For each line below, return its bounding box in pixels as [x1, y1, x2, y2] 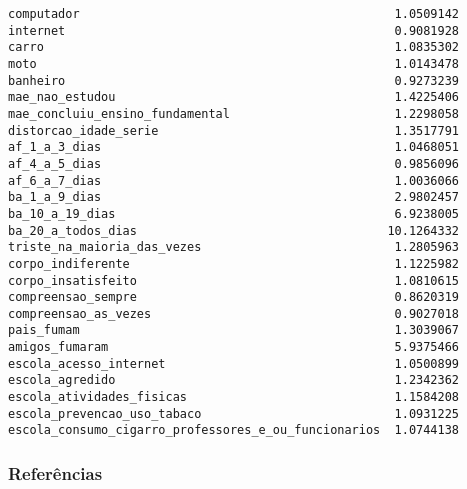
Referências [8, 460, 103, 485]
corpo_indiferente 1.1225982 [8, 256, 460, 271]
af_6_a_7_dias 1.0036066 [8, 173, 460, 188]
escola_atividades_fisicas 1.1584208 [8, 390, 460, 405]
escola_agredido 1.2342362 [8, 373, 460, 388]
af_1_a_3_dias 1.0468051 [8, 140, 460, 155]
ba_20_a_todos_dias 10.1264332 [8, 223, 460, 238]
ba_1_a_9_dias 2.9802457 [8, 190, 460, 205]
